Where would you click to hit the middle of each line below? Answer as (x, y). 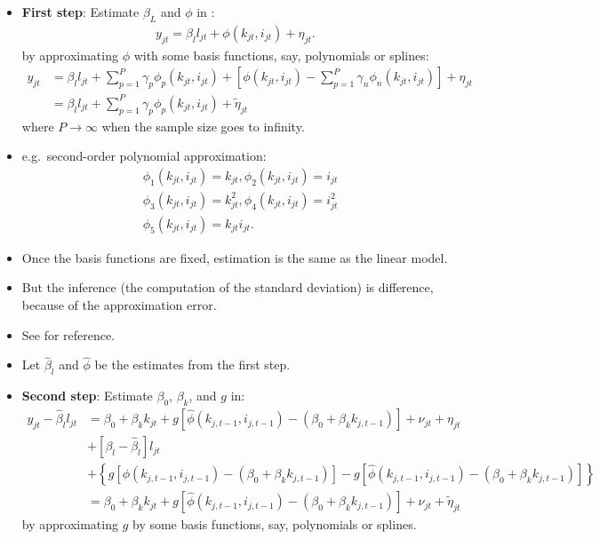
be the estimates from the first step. (192, 365)
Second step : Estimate (87, 396)
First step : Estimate (80, 12)
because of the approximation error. (119, 305)
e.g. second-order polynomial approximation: (144, 156)
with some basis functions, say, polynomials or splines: (281, 55)
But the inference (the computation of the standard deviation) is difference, (228, 287)
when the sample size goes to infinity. (203, 126)
